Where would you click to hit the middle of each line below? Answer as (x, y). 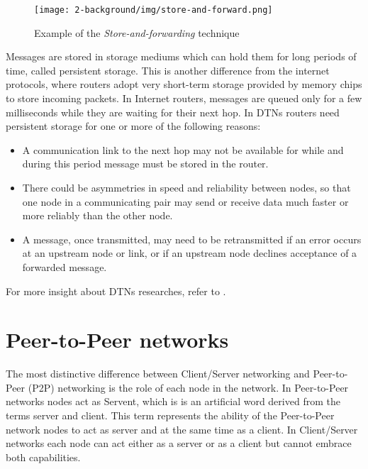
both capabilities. (43, 457)
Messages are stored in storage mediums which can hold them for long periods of (181, 56)
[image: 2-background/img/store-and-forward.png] (154, 10)
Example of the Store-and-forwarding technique (137, 32)
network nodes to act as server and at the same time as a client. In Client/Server (182, 429)
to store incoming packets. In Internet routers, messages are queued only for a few (184, 98)
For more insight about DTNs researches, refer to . (116, 291)
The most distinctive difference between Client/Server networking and (158, 374)
